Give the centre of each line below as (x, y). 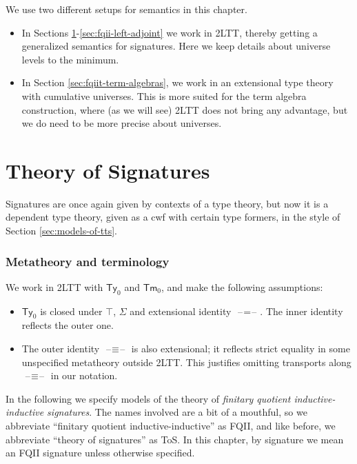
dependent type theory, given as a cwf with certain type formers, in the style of (173, 217)
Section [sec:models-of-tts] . (62, 231)
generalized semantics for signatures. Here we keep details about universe (176, 46)
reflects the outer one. (68, 325)
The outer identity (61, 349)
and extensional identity (181, 311)
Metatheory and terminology (88, 261)
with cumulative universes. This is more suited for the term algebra (164, 95)
